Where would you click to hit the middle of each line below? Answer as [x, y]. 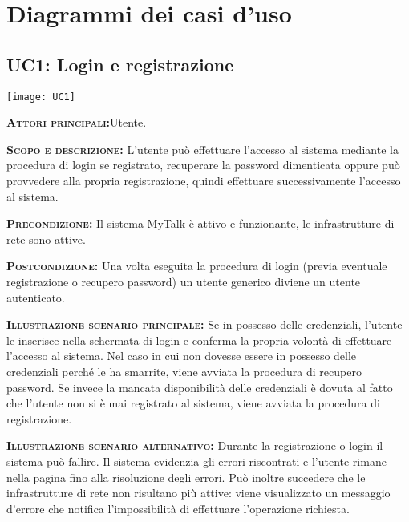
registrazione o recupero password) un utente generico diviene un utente [184, 281]
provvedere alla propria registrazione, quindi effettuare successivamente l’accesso [204, 181]
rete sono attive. [46, 239]
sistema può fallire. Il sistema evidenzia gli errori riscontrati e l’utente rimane [196, 461]
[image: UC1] [41, 97]
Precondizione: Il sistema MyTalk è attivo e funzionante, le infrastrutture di [200, 223]
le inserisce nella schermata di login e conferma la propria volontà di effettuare [199, 340]
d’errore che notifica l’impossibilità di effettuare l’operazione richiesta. [178, 508]
